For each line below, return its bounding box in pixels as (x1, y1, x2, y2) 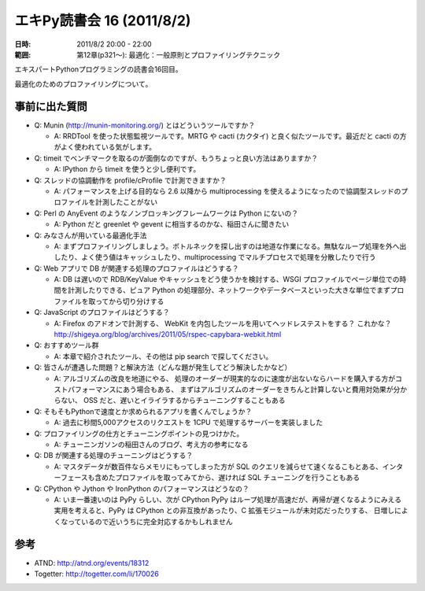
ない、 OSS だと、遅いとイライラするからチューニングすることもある (60, 396, 286, 405)
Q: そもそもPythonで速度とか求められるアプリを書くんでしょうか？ (34, 406, 253, 416)
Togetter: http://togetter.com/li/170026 (34, 569, 159, 578)
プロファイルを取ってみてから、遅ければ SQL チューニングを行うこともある (115, 473, 360, 482)
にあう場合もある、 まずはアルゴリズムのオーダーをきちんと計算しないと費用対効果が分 (115, 385, 401, 393)
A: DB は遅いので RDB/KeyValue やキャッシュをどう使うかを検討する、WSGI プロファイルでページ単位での (54, 275, 400, 284)
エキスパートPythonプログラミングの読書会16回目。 (14, 65, 183, 74)
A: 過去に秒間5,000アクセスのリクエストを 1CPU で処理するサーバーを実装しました (54, 418, 323, 427)
